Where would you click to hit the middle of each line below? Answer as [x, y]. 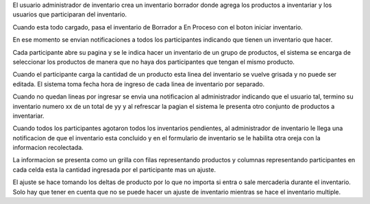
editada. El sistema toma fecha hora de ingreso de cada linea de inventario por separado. [139, 84]
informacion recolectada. [48, 148]
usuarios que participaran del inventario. [70, 14]
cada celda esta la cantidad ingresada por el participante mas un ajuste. [114, 169]
